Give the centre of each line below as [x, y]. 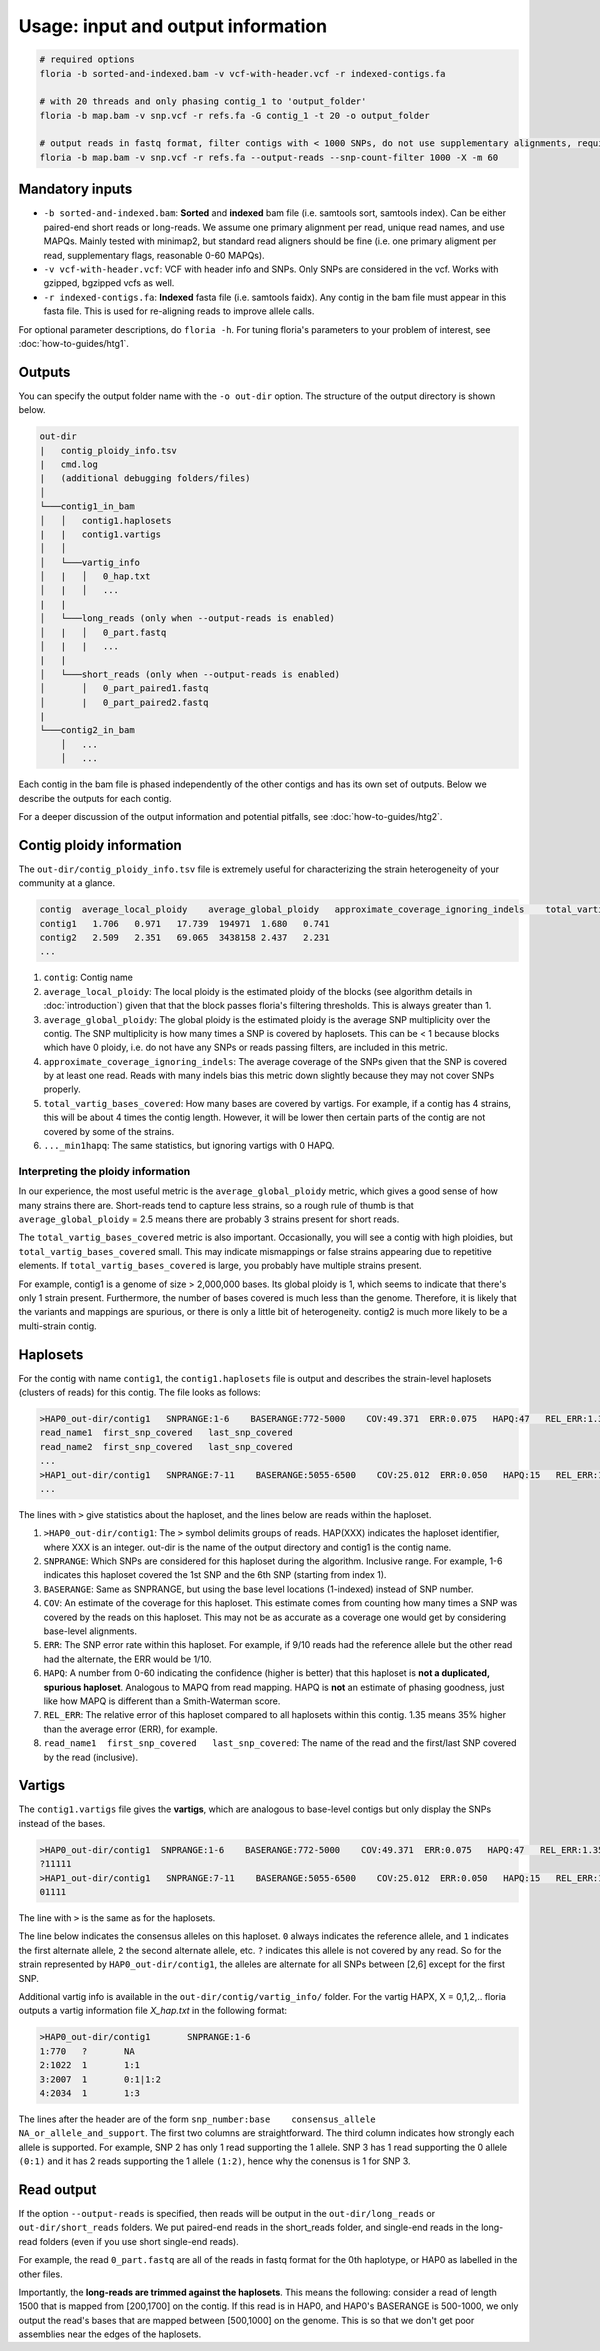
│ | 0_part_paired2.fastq [124, 702]
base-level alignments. [90, 1631]
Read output [57, 2189]
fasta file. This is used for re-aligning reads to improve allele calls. [179, 311]
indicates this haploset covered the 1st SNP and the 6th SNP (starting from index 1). [215, 1575]
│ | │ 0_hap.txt [95, 576]
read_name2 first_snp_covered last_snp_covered [166, 1446]
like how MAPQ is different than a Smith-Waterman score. [162, 1701]
